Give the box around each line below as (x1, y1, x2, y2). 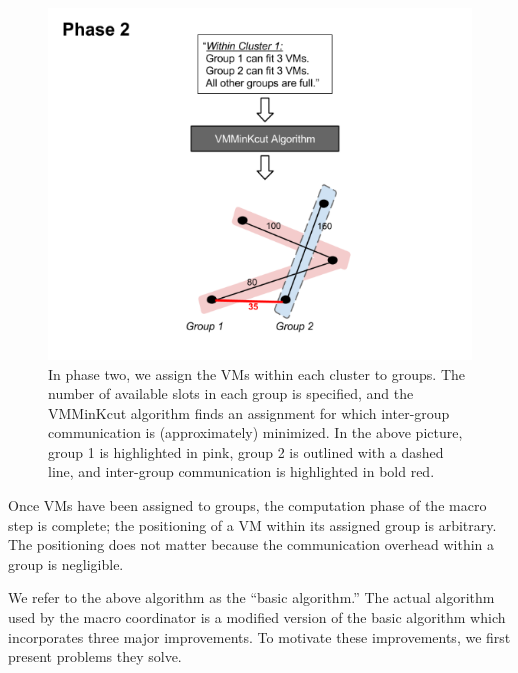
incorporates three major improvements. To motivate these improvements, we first (8, 626, 511, 647)
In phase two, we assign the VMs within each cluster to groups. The (48, 363, 465, 384)
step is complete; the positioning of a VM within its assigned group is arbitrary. (8, 514, 497, 535)
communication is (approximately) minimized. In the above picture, (48, 422, 463, 443)
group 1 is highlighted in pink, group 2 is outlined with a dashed (48, 441, 444, 462)
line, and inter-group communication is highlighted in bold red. (48, 461, 435, 482)
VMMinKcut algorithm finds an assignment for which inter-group (48, 402, 450, 423)
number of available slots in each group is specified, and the (48, 383, 414, 404)
